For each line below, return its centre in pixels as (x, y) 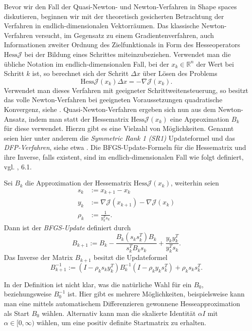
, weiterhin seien (195, 183)
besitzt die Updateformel (131, 257)
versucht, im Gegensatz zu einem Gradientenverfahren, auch (125, 35)
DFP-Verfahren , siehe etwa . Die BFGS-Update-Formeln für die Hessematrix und (125, 147)
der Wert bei (215, 64)
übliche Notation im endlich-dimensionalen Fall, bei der (87, 64)
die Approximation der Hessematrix (78, 183)
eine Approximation (199, 119)
